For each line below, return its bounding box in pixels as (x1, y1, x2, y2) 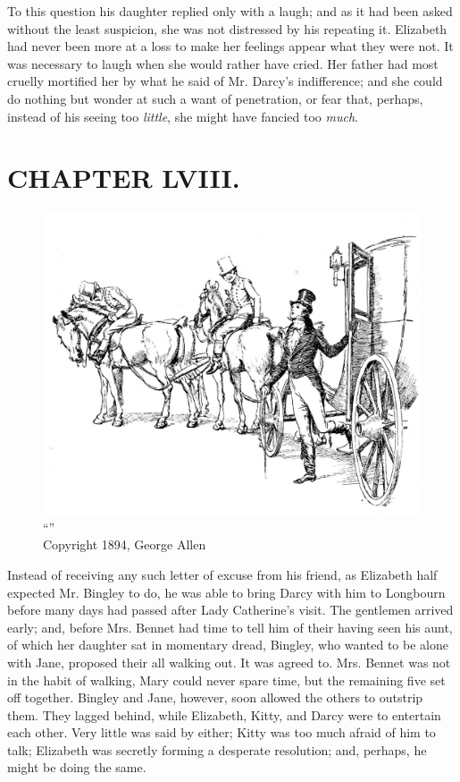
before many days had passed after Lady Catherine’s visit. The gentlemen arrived (7, 600, 454, 619)
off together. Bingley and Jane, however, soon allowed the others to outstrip (7, 688, 423, 707)
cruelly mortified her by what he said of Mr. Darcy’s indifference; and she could (7, 72, 443, 90)
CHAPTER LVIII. (7, 159, 240, 196)
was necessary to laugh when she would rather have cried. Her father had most (7, 54, 439, 72)
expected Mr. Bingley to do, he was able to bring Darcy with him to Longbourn (7, 582, 446, 601)
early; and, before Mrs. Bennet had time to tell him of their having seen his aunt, (7, 617, 453, 636)
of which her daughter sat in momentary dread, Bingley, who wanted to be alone (7, 635, 448, 654)
